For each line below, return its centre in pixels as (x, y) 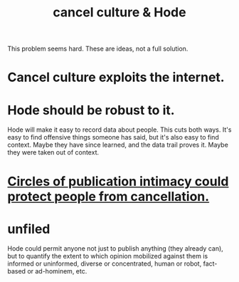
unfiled (29, 229)
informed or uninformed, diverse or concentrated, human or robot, (105, 263)
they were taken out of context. (53, 152)
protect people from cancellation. (108, 196)
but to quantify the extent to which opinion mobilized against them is (108, 256)
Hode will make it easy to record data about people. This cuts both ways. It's (119, 130)
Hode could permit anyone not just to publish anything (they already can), (116, 249)
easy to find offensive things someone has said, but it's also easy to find (113, 137)
